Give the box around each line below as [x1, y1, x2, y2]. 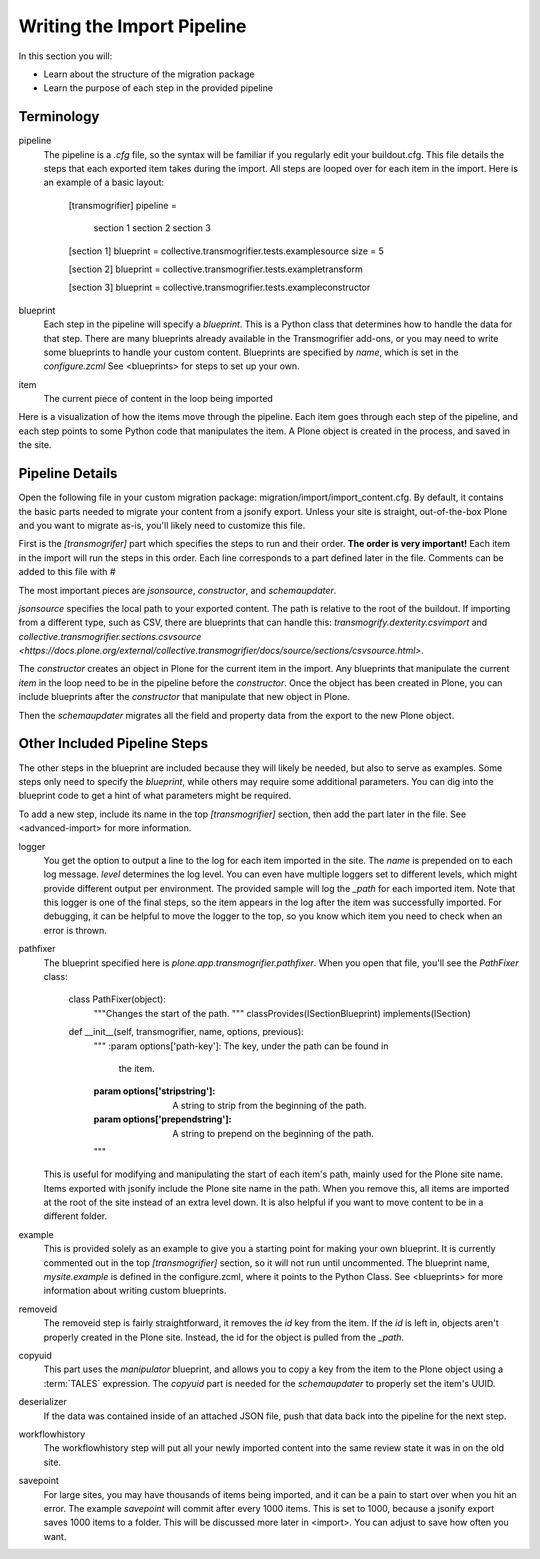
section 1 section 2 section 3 [93, 222, 212, 234]
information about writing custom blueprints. [43, 1285, 227, 1297]
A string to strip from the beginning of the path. [172, 1099, 367, 1111]
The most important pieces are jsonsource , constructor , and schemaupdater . [18, 584, 337, 596]
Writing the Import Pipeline [18, 15, 247, 37]
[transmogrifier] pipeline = [68, 199, 177, 211]
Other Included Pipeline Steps [18, 735, 209, 752]
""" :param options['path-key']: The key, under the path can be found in [93, 1040, 389, 1052]
